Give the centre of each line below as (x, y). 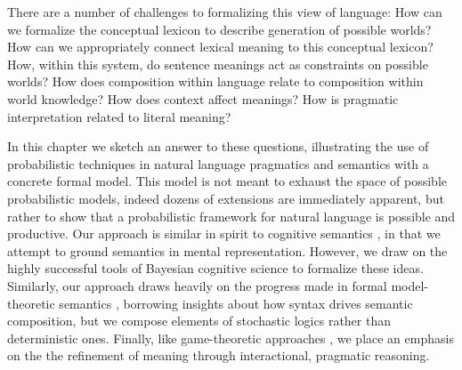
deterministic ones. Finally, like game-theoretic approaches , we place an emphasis (231, 338)
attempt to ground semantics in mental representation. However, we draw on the (227, 250)
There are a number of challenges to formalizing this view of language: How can (225, 12)
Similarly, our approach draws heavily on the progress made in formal (197, 285)
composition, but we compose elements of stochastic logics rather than (199, 321)
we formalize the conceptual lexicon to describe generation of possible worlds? (219, 29)
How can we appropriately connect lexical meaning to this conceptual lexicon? (220, 47)
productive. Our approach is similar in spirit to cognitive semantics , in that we (224, 233)
